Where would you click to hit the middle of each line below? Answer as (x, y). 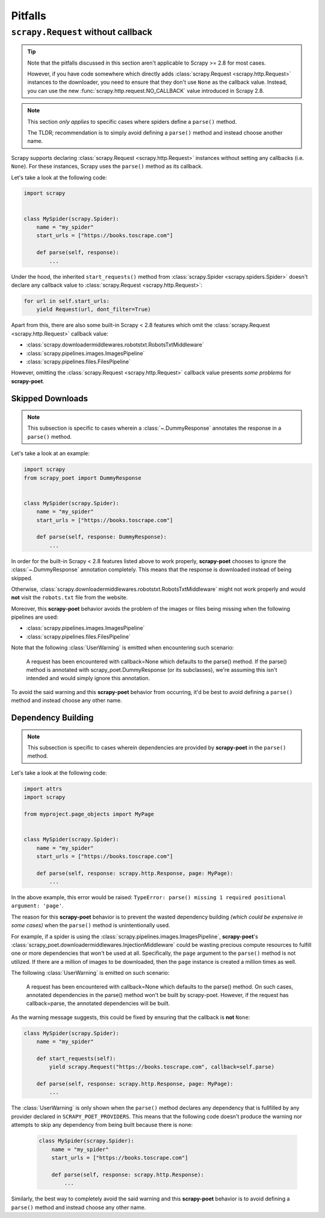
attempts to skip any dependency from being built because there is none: (102, 1125)
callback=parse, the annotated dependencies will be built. (98, 1003)
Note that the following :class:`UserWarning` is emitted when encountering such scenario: (122, 648)
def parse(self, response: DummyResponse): (101, 537)
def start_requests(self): (76, 1058)
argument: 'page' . (37, 906)
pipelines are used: (35, 617)
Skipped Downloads (50, 398)
